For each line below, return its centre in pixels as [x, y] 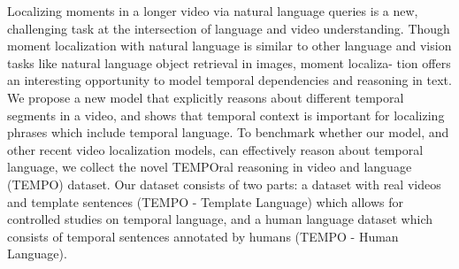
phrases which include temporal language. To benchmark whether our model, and [228, 132]
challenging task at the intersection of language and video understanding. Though [229, 28]
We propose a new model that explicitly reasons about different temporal [206, 97]
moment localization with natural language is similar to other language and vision [229, 46]
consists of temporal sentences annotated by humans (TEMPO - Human [203, 236]
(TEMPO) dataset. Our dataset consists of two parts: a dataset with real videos [224, 184]
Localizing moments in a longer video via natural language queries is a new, [213, 11]
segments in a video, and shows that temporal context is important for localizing [226, 115]
